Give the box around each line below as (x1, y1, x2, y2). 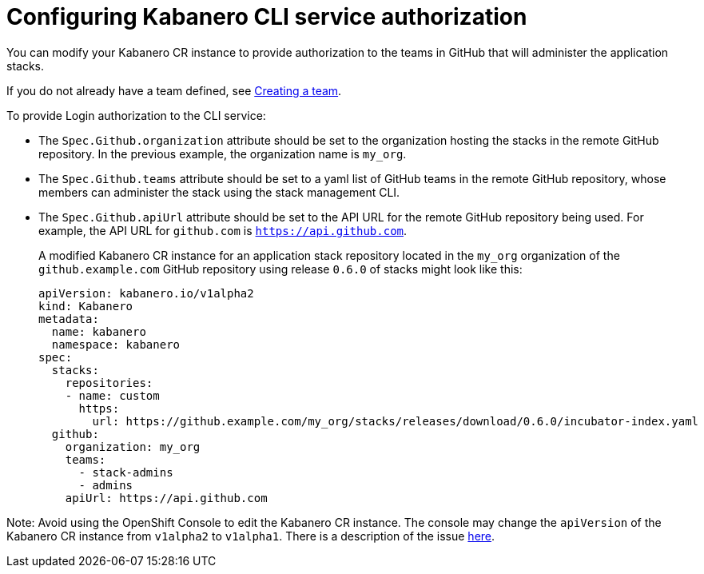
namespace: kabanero (51, 337, 181, 351)
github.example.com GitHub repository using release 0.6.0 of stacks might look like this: (38, 261, 523, 276)
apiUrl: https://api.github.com (65, 491, 268, 504)
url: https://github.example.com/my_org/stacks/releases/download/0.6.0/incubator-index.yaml (92, 414, 699, 428)
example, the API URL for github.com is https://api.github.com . (38, 223, 408, 237)
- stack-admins (78, 465, 173, 479)
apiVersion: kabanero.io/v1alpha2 (38, 286, 254, 300)
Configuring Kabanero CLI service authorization (6, 3, 527, 30)
